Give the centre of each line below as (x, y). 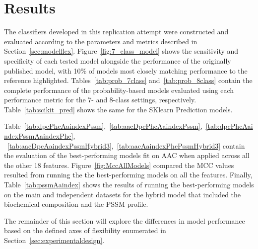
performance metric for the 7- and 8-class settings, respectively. (100, 100)
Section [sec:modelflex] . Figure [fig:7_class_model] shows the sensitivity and (121, 51)
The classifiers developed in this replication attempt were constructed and (116, 32)
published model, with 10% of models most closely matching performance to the (126, 70)
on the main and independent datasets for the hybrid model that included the (123, 194)
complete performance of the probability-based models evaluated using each (119, 90)
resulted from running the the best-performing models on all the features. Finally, (128, 175)
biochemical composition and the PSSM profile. (76, 204)
